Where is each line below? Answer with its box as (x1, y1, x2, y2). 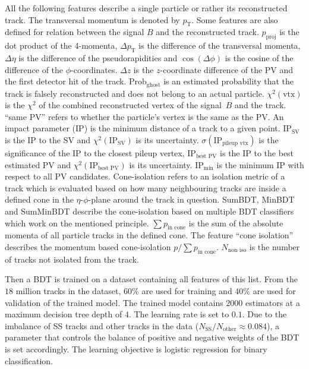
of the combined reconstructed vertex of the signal (39, 99, 222, 111)
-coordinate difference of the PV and (160, 63, 294, 75)
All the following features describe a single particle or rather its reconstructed (5, 2, 288, 14)
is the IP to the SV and (5, 134, 91, 146)
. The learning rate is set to (128, 308, 229, 320)
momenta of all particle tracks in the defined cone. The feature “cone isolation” (5, 229, 294, 241)
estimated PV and (5, 158, 71, 171)
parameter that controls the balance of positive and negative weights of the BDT (5, 331, 299, 343)
